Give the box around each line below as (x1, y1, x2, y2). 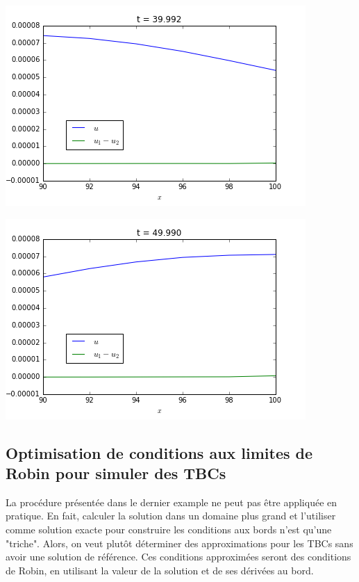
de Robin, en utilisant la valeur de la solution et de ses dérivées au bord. (6, 563, 314, 577)
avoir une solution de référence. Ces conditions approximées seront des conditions (6, 549, 351, 564)
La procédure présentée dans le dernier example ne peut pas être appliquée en (6, 494, 337, 509)
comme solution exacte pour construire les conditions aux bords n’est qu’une (6, 522, 332, 536)
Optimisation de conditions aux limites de (6, 442, 313, 463)
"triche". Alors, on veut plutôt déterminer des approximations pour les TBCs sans (6, 535, 353, 550)
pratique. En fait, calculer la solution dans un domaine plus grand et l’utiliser (6, 508, 336, 523)
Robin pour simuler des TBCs (6, 462, 226, 483)
